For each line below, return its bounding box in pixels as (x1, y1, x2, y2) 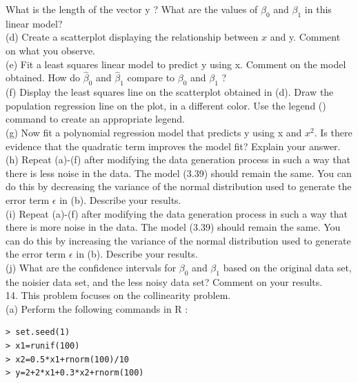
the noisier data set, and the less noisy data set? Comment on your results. (6, 274, 323, 289)
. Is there (314, 125, 352, 139)
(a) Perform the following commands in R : (6, 301, 188, 315)
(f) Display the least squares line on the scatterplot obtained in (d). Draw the (6, 85, 334, 99)
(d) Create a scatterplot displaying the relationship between (6, 30, 259, 44)
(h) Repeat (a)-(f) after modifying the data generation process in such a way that (6, 152, 350, 167)
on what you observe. (6, 43, 96, 57)
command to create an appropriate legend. (6, 112, 185, 126)
